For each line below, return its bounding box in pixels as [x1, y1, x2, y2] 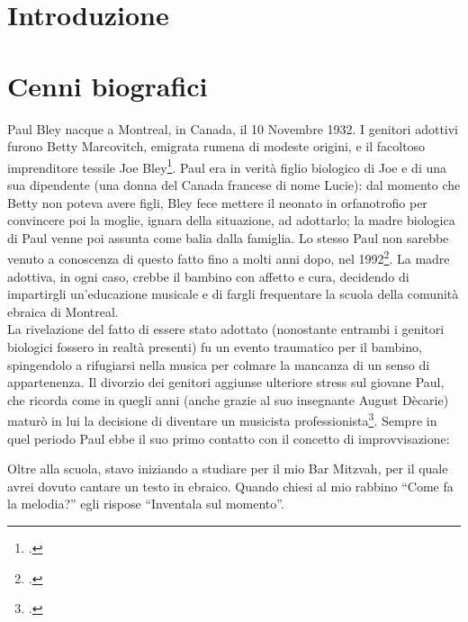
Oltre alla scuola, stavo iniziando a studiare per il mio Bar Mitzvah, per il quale [7, 459, 448, 478]
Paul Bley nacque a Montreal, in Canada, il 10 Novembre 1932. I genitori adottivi [7, 119, 459, 138]
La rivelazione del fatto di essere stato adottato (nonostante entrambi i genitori [7, 320, 445, 338]
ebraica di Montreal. [7, 302, 119, 320]
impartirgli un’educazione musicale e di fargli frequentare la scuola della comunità [7, 284, 459, 303]
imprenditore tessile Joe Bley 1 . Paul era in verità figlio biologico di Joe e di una [7, 155, 447, 176]
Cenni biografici [7, 67, 208, 104]
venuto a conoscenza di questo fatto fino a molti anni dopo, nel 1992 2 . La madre [7, 247, 450, 267]
